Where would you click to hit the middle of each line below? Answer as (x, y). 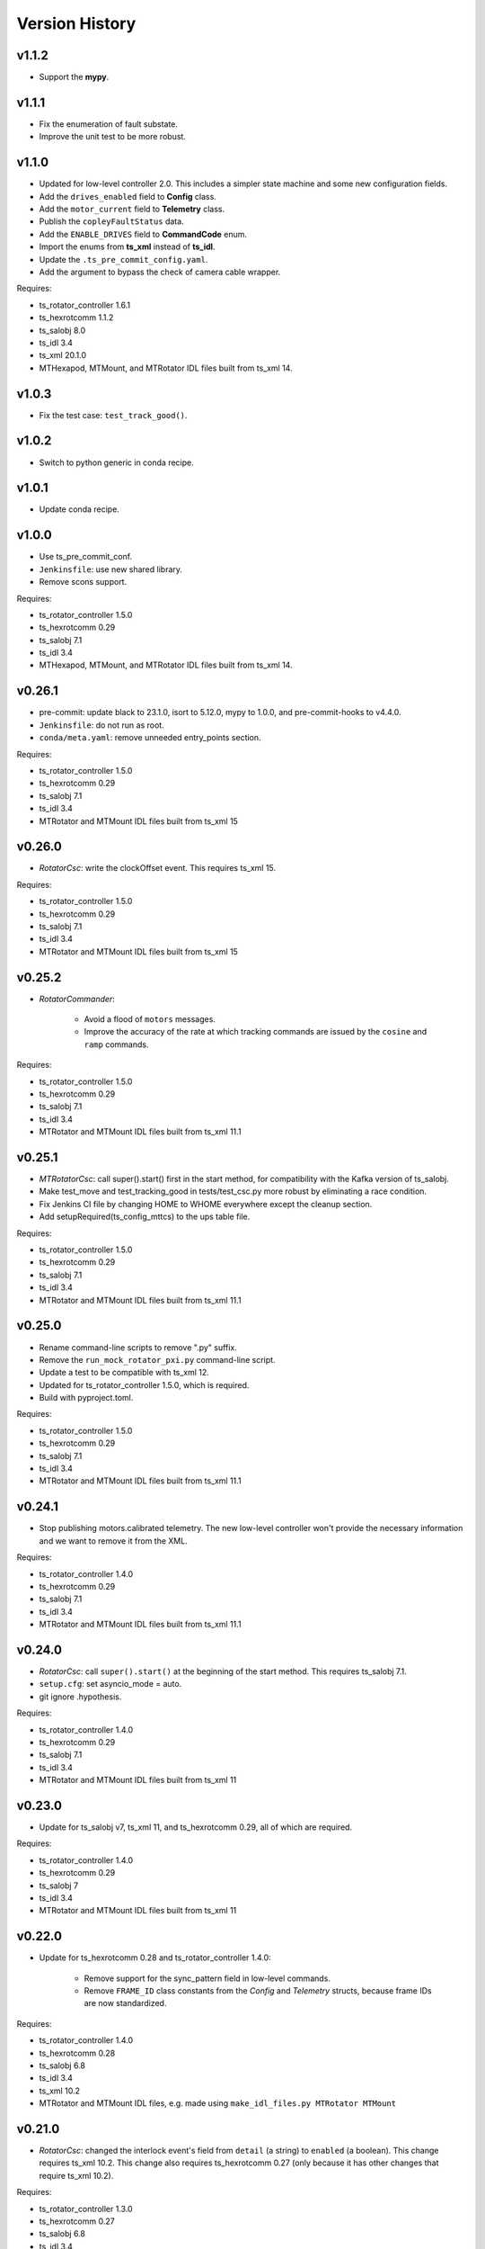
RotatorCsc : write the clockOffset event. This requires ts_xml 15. (158, 868)
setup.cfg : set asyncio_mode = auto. (110, 1684)
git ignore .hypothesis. (80, 1697)
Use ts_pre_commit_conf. (86, 557)
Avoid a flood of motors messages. (150, 1019)
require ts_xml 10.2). (76, 2175)
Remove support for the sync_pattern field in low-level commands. (207, 1978)
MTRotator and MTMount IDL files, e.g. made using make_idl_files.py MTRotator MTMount (218, 2103)
